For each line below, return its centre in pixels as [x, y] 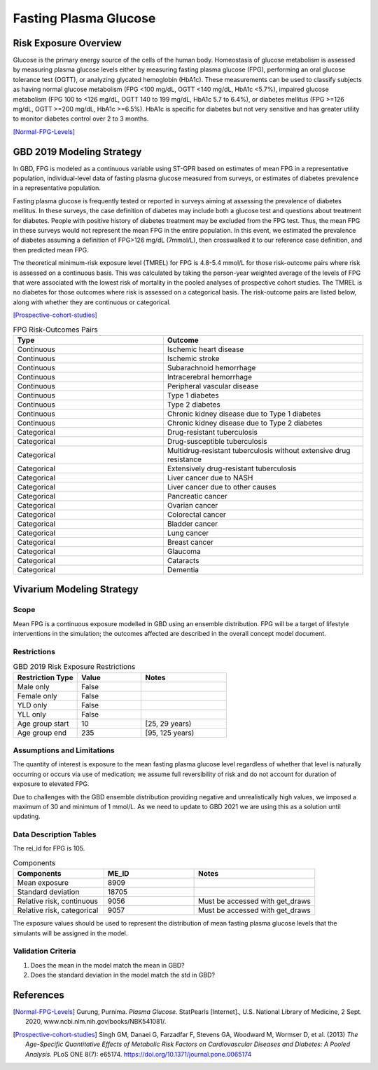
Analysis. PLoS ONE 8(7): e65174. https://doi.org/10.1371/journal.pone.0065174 [139, 1054]
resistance [184, 459]
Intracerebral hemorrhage [209, 377]
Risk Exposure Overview [67, 43]
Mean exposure [43, 883]
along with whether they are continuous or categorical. [92, 302]
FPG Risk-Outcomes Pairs [55, 330]
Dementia [183, 569]
